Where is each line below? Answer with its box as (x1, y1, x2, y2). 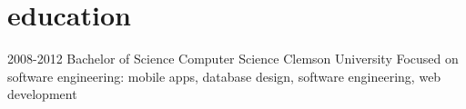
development (7, 84, 77, 104)
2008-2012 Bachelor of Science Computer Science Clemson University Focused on (7, 49, 459, 68)
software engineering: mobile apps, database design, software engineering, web (7, 66, 441, 85)
